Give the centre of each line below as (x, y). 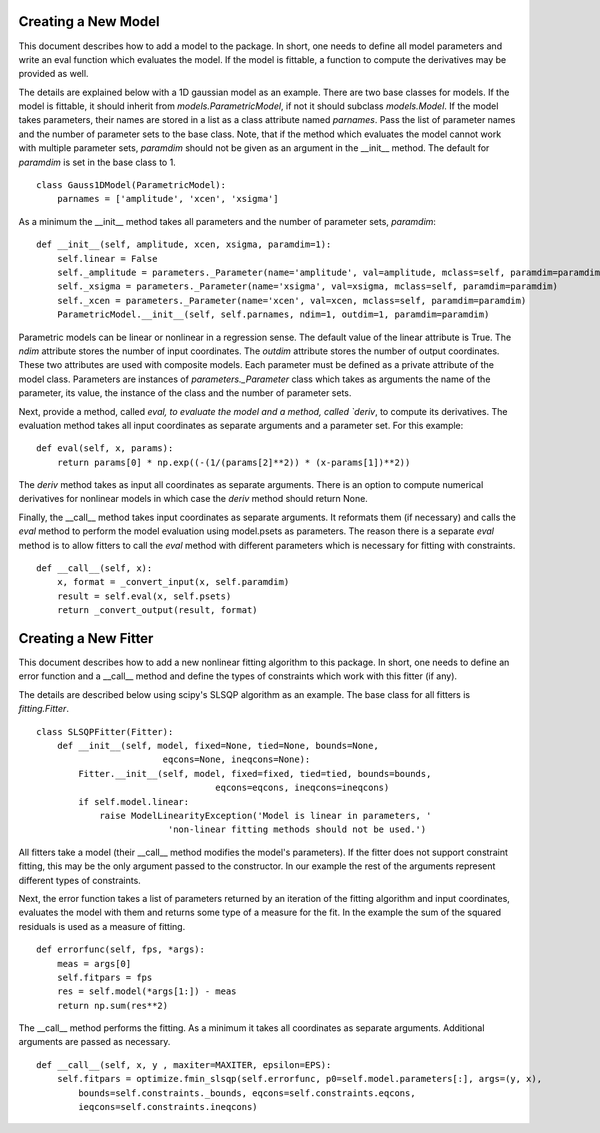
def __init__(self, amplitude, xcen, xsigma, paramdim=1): (184, 244)
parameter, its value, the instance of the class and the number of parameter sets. (185, 393)
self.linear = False (107, 258)
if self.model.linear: (134, 801)
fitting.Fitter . (44, 709)
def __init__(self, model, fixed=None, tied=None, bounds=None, (217, 746)
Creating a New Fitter (86, 638)
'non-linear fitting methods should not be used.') (297, 829)
